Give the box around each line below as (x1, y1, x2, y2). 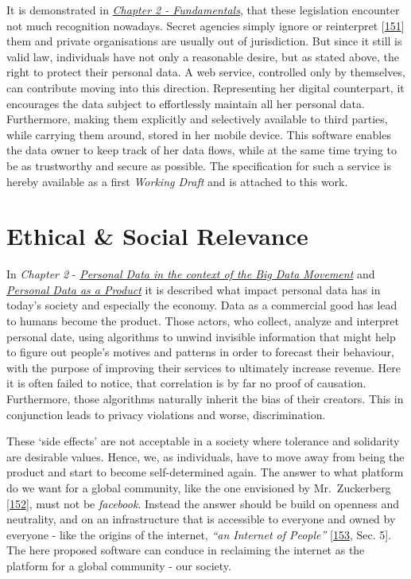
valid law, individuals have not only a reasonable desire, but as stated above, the (6, 48, 399, 64)
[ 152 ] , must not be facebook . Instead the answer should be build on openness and (6, 495, 400, 511)
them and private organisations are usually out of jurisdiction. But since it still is (6, 33, 402, 49)
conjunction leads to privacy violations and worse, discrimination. (6, 406, 326, 422)
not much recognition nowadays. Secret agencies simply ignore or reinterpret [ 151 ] (6, 17, 405, 33)
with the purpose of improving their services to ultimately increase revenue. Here (6, 359, 401, 375)
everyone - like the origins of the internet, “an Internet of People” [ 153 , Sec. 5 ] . (6, 526, 392, 542)
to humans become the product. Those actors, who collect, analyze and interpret (6, 313, 399, 329)
